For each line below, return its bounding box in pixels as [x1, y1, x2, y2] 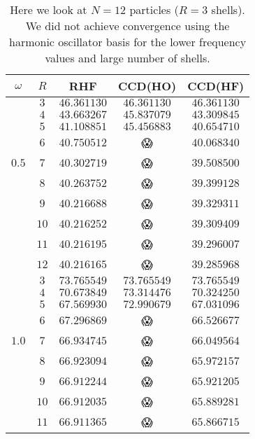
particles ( [129, 1, 179, 18]
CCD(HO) [117, 78, 177, 94]
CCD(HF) [187, 78, 245, 94]
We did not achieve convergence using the [25, 18, 230, 34]
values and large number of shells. [45, 50, 210, 66]
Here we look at [10, 1, 87, 18]
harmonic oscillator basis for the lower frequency [9, 34, 247, 50]
